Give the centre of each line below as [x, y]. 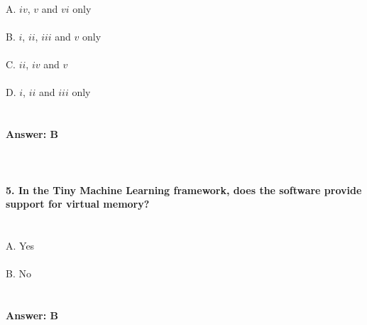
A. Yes [20, 245]
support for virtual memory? [78, 204]
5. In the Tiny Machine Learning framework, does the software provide [184, 190]
